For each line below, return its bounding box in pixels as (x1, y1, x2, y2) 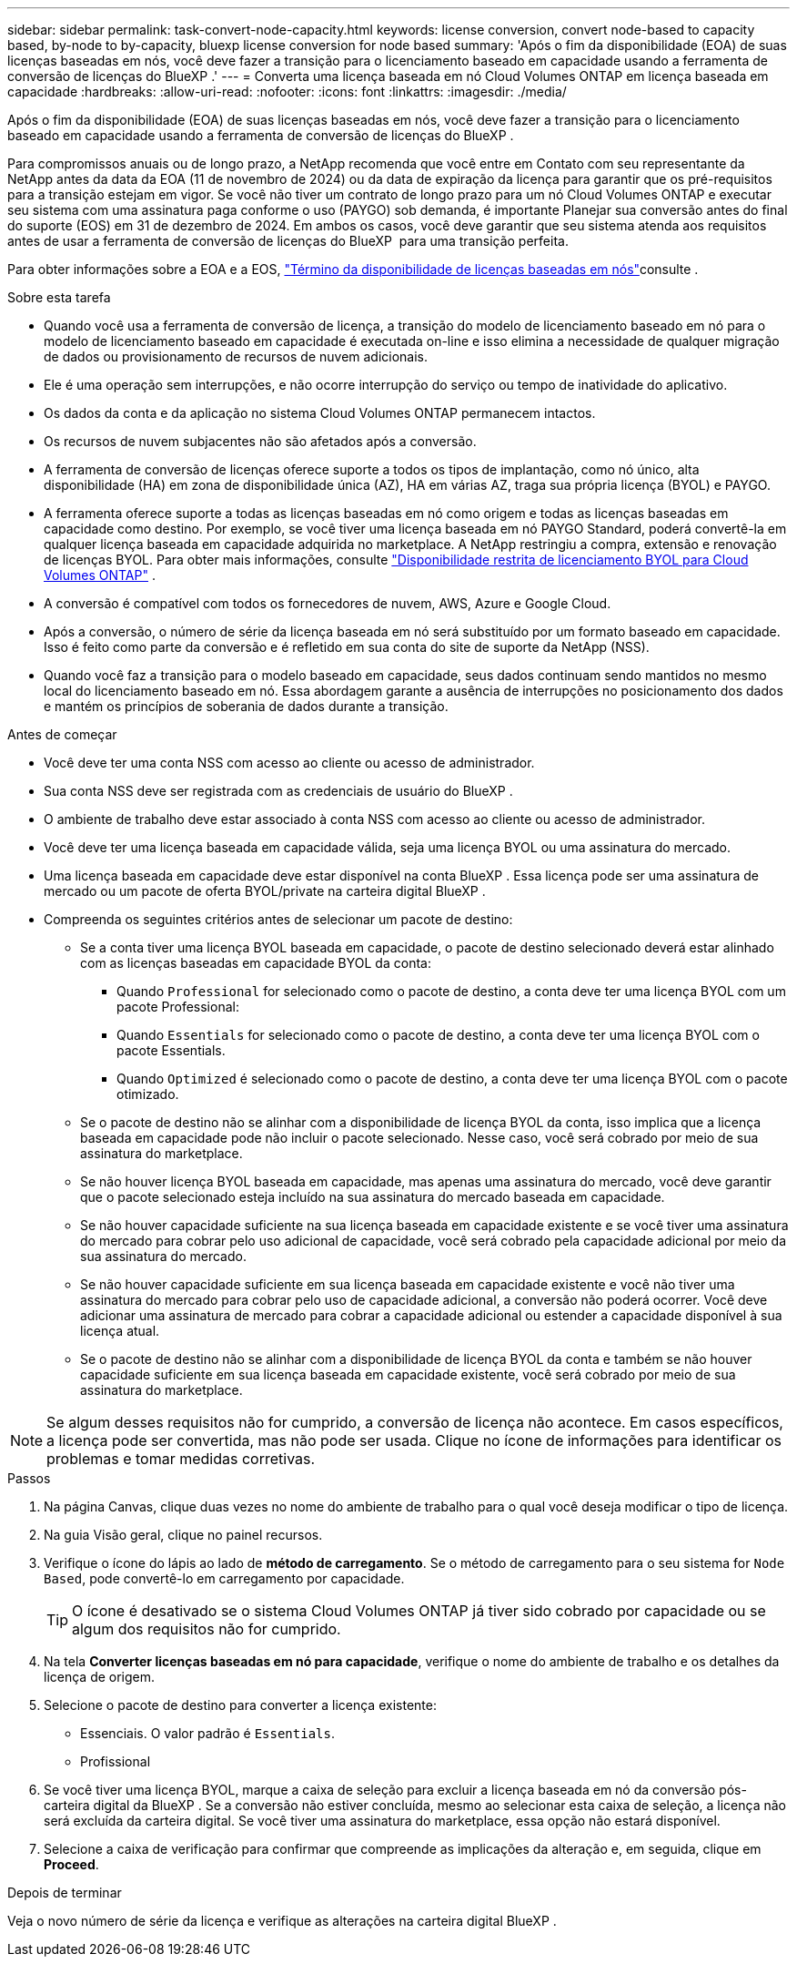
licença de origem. (44, 1669, 156, 1684)
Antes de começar (7, 727, 117, 742)
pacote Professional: (116, 999, 239, 1014)
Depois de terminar (7, 1885, 122, 1900)
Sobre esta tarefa (7, 290, 111, 305)
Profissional (80, 1754, 151, 1769)
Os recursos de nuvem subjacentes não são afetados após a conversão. (44, 433, 477, 449)
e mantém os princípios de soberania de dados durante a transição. (44, 698, 449, 714)
